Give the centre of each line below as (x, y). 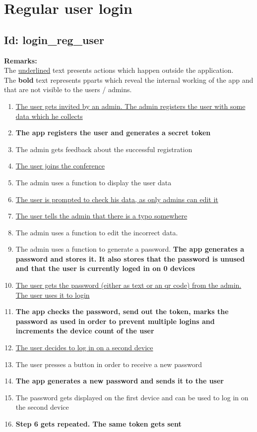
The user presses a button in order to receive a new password (109, 364)
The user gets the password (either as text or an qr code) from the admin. (128, 285)
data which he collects (49, 116)
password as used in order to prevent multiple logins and (115, 321)
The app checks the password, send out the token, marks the (122, 311)
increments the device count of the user (85, 331)
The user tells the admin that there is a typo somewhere (101, 216)
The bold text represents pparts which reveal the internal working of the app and (129, 80)
